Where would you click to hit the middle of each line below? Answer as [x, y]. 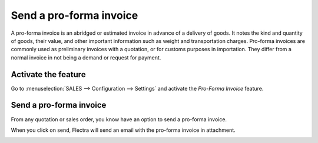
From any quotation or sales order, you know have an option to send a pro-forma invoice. [119, 119]
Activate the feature [48, 74]
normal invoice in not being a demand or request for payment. [86, 57]
